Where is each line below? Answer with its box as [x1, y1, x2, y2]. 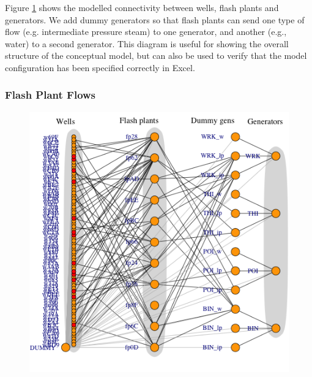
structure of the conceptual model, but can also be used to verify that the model [5, 49, 307, 62]
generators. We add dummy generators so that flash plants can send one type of [5, 13, 305, 26]
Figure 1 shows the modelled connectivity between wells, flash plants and [5, 1, 279, 13]
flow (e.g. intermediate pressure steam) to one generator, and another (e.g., [5, 25, 287, 38]
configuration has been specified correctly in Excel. [5, 61, 195, 74]
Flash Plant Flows [5, 87, 96, 102]
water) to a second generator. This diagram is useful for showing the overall [5, 37, 289, 50]
